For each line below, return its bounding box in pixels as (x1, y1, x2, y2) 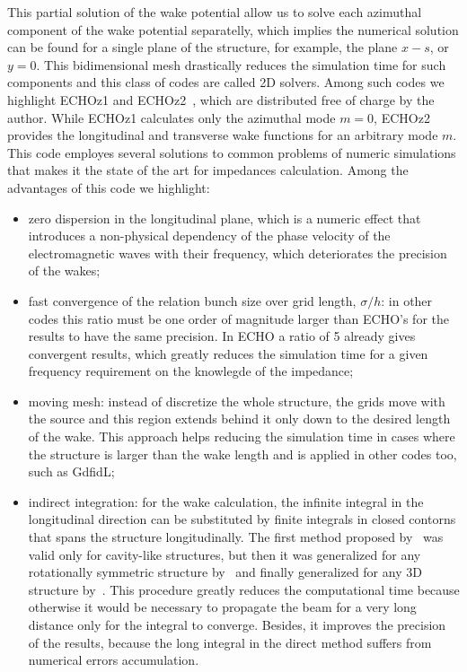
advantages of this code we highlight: (7, 178, 210, 196)
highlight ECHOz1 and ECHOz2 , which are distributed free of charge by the (7, 90, 435, 109)
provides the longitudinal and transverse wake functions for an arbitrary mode (7, 126, 438, 144)
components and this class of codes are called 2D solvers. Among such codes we (7, 73, 445, 92)
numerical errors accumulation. (28, 650, 199, 669)
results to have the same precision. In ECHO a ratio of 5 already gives (28, 327, 416, 345)
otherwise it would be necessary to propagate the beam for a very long (28, 598, 417, 616)
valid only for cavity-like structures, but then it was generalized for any (28, 545, 421, 563)
